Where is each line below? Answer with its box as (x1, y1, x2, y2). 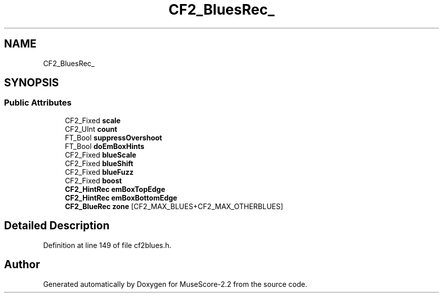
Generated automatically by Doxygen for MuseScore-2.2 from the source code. (43, 279, 307, 288)
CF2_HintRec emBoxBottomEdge (65, 193, 178, 202)
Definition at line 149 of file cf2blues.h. (43, 240, 171, 250)
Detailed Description (4, 219, 110, 232)
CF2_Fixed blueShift (65, 159, 134, 168)
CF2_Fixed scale (65, 116, 121, 125)
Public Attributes (4, 97, 72, 108)
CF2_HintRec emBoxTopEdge (65, 184, 165, 193)
